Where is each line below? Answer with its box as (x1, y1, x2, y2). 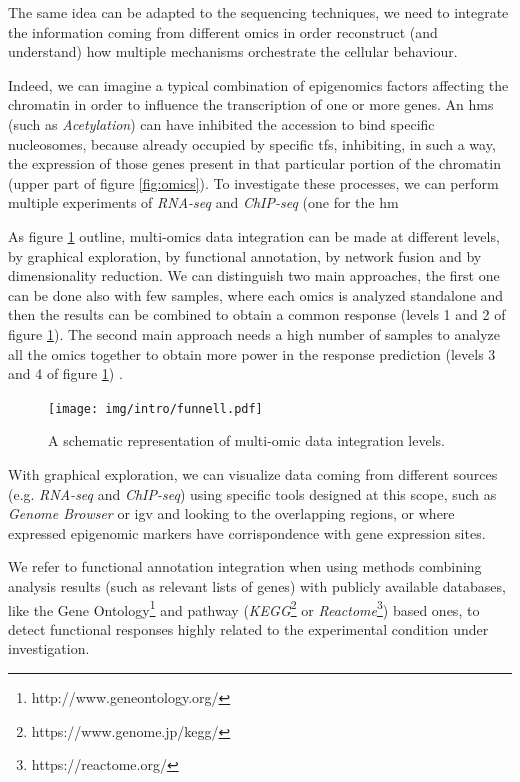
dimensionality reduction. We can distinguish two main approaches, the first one (8, 265, 500, 286)
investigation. (8, 638, 90, 659)
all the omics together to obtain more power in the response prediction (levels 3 (8, 343, 496, 364)
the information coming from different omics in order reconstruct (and (8, 21, 438, 42)
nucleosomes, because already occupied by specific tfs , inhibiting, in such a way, (8, 133, 496, 154)
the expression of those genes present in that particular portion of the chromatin (8, 153, 501, 174)
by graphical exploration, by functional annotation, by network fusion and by (8, 245, 482, 266)
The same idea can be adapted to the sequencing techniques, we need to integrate (8, 2, 509, 22)
